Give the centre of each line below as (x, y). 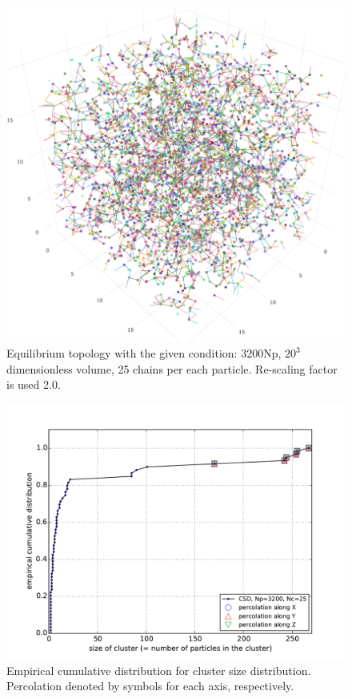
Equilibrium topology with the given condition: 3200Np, (144, 353)
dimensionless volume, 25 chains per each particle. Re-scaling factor (172, 368)
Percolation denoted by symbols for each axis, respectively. (150, 686)
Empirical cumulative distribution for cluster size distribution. (159, 670)
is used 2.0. (34, 384)
